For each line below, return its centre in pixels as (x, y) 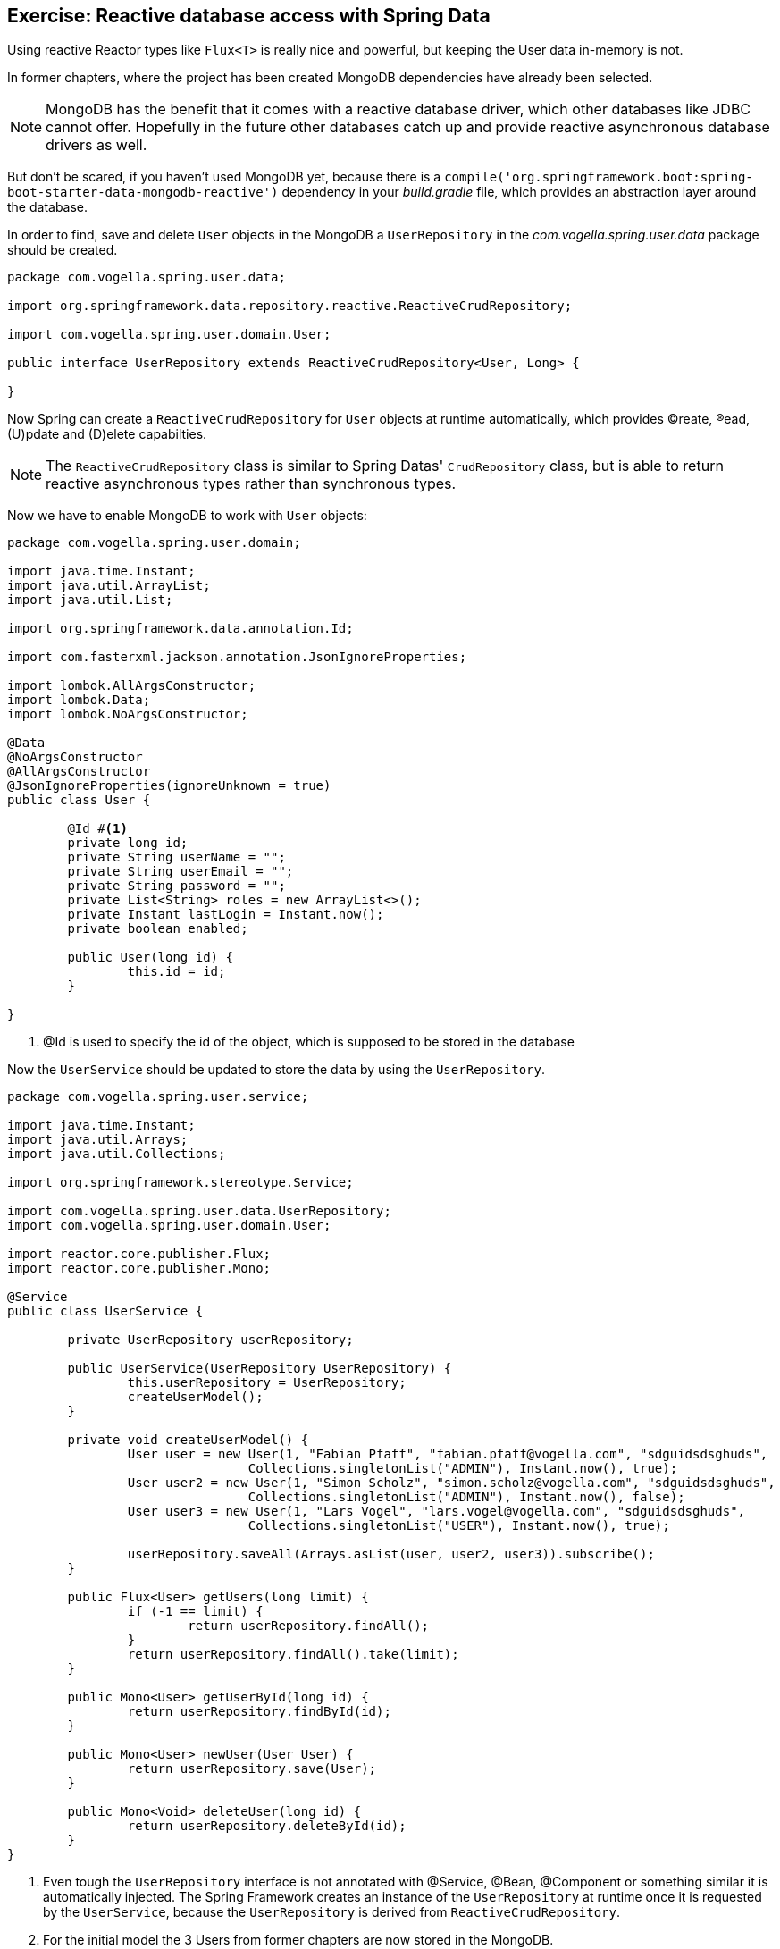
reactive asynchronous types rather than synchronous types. (251, 484)
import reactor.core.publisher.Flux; (139, 1254)
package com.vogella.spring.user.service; (158, 1097)
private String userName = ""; (176, 857)
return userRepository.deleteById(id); (267, 1826)
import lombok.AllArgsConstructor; (132, 686)
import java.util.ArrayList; (109, 586)
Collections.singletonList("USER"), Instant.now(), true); (459, 1526)
